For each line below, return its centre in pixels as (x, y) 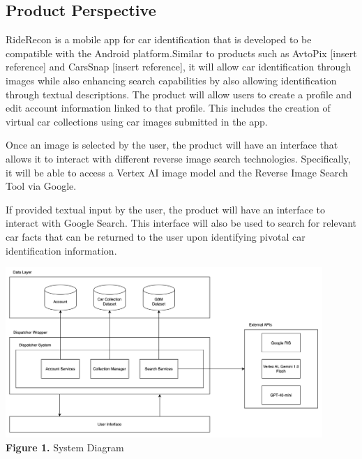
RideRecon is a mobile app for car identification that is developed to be (159, 39)
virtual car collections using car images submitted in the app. (137, 121)
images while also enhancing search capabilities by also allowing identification (171, 80)
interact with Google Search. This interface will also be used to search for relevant (181, 223)
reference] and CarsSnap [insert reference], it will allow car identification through (179, 67)
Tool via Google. (41, 186)
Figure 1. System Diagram (65, 447)
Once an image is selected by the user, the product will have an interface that (172, 145)
